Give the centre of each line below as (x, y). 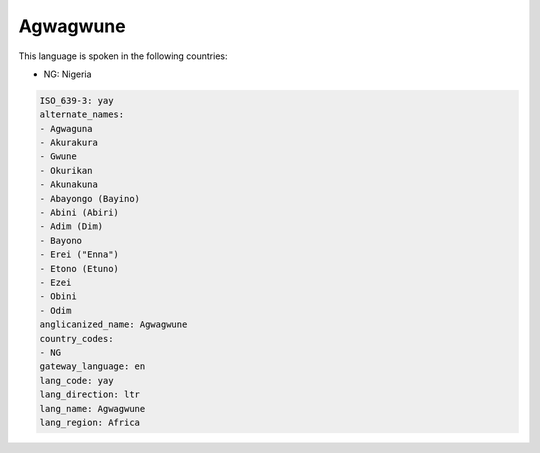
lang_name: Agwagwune (92, 408)
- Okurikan (66, 170)
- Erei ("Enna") (79, 254)
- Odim (55, 310)
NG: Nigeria (67, 74)
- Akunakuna (69, 184)
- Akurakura (69, 143)
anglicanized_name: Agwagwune (113, 324)
